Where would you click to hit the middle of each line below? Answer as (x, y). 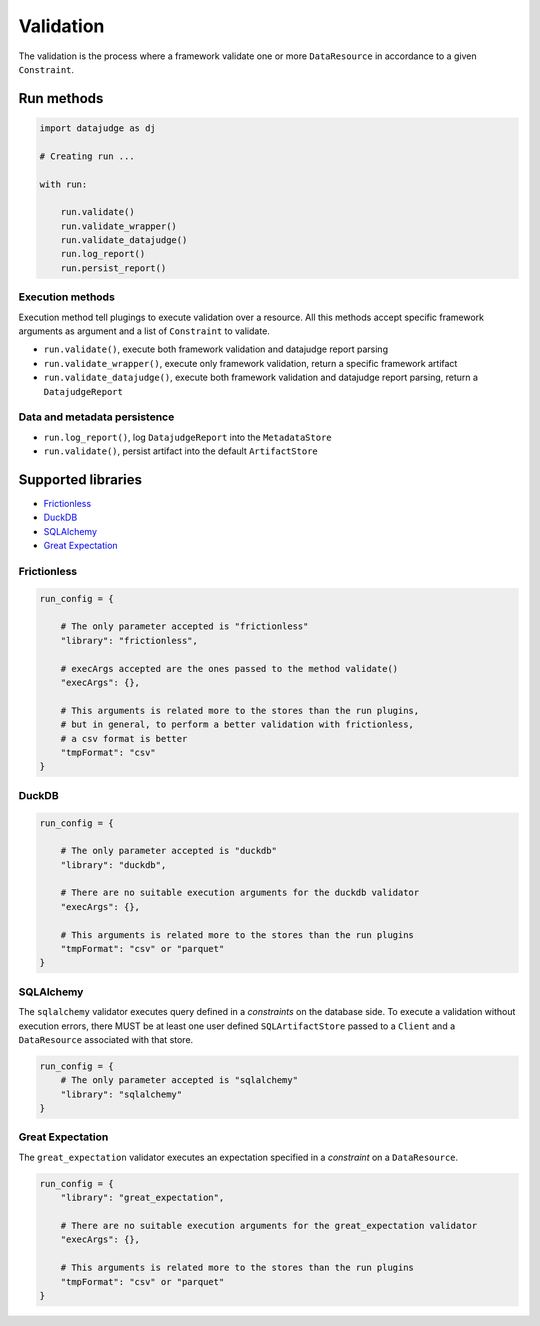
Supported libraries (80, 479)
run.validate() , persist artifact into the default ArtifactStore (181, 451)
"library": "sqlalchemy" (121, 1094)
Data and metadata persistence (96, 417)
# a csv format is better (124, 738)
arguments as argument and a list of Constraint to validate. (144, 331)
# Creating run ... (87, 156)
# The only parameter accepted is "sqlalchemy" (179, 1080)
